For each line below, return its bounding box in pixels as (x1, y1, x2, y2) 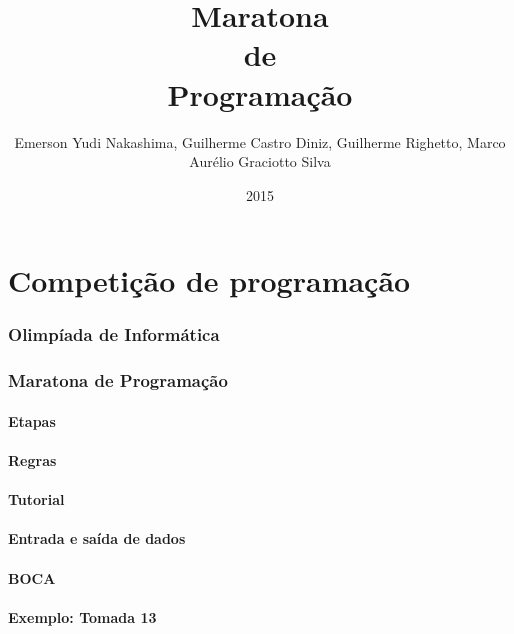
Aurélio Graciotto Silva (189, 151, 331, 172)
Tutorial (8, 489, 65, 510)
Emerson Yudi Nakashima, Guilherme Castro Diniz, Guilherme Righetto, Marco (14, 131, 506, 152)
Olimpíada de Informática (8, 322, 220, 347)
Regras (8, 449, 57, 470)
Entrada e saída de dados (8, 528, 186, 549)
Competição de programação (8, 260, 411, 301)
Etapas (8, 410, 56, 431)
